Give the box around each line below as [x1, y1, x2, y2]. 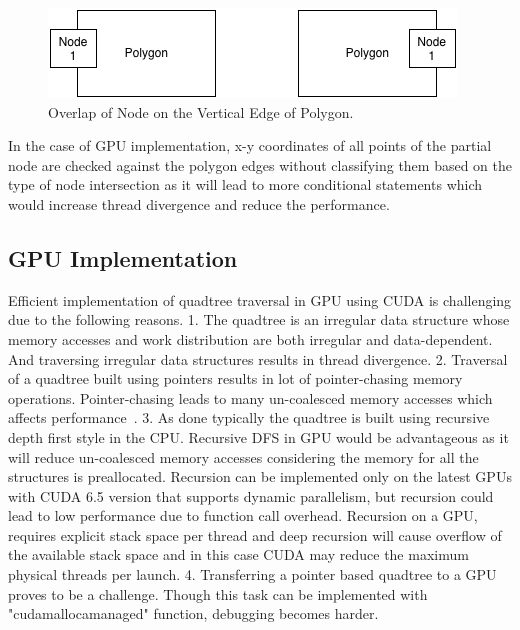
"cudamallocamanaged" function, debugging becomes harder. [8, 603, 379, 624]
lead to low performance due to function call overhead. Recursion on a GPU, [8, 505, 478, 526]
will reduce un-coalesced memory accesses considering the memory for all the [8, 446, 479, 467]
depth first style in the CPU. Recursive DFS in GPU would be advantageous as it [8, 426, 509, 447]
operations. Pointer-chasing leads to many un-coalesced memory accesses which [8, 387, 493, 408]
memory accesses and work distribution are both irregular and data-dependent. [8, 328, 493, 349]
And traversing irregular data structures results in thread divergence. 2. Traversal [8, 348, 508, 369]
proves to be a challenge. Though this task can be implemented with [8, 583, 428, 604]
